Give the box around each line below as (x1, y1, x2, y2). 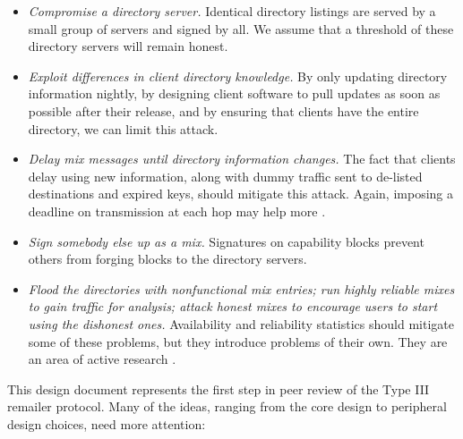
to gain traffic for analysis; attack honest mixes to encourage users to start (28, 297, 438, 316)
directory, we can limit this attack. (28, 119, 219, 138)
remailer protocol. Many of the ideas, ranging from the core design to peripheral (7, 397, 447, 416)
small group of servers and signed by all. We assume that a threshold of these (28, 19, 454, 38)
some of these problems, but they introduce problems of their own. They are (28, 332, 448, 350)
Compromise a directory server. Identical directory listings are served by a (28, 2, 436, 20)
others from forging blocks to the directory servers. (28, 249, 307, 268)
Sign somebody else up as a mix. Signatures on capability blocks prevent (28, 232, 424, 250)
